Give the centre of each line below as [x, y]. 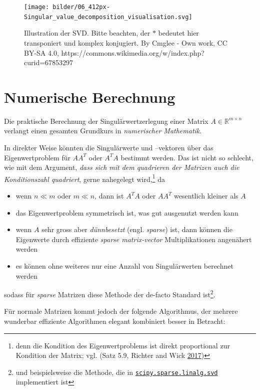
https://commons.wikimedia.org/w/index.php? [133, 52]
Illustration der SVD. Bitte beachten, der [87, 33]
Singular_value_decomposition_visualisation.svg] [108, 17]
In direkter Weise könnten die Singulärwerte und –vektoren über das [109, 147]
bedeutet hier [178, 33]
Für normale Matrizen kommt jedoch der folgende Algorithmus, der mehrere [121, 311]
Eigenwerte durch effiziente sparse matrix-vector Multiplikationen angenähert [134, 239]
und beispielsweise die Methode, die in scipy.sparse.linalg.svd [117, 372]
